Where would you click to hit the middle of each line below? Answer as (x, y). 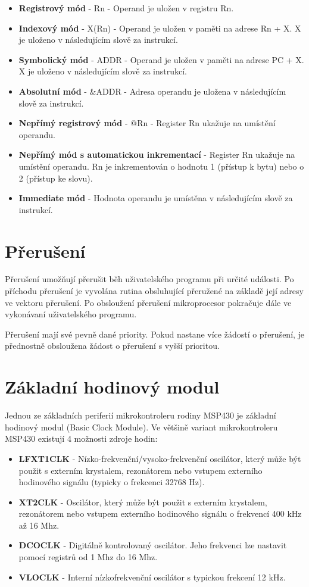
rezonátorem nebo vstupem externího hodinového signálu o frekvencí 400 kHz (160, 513)
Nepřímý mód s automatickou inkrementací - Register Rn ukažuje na (157, 154)
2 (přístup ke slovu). (56, 178)
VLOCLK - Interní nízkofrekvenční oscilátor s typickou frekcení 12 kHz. (152, 577)
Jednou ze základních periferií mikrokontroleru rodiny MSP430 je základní (141, 415)
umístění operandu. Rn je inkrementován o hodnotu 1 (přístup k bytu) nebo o (161, 166)
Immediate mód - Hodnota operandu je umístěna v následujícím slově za (156, 198)
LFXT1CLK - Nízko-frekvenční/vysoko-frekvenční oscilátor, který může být (160, 458)
